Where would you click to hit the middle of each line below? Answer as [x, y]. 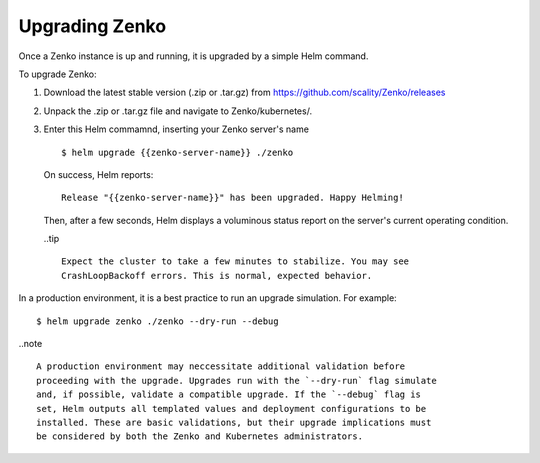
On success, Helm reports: [98, 174]
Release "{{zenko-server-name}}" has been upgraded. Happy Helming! [232, 198]
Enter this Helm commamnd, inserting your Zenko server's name [176, 129]
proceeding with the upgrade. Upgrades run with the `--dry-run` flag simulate [236, 380]
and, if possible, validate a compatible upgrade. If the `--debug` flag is [229, 394]
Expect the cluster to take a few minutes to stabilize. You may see [235, 261]
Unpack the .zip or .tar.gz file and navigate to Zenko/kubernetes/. [178, 111]
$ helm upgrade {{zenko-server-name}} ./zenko [177, 152]
